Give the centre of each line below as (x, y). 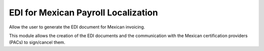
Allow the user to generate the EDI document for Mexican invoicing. (77, 27)
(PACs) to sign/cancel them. (37, 42)
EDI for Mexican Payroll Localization (84, 13)
